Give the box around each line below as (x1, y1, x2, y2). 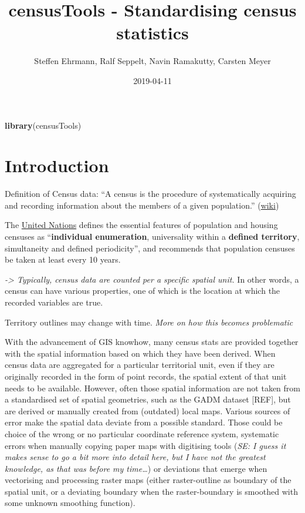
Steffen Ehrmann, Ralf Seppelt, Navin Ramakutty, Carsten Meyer (34, 55, 271, 67)
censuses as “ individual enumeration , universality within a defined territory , (5, 230, 300, 242)
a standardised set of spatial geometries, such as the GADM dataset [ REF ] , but (5, 393, 291, 405)
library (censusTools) (5, 119, 82, 131)
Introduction (5, 153, 109, 177)
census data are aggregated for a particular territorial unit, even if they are (5, 358, 274, 371)
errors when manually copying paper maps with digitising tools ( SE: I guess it (5, 439, 286, 451)
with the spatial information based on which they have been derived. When (5, 347, 276, 359)
